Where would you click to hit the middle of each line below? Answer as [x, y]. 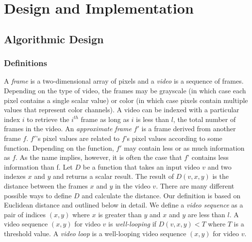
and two [219, 166]
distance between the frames [46, 185]
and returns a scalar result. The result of [113, 176]
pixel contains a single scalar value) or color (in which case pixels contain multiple [126, 100]
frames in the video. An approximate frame [68, 129]
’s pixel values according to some [174, 138]
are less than [206, 214]
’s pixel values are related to [78, 138]
